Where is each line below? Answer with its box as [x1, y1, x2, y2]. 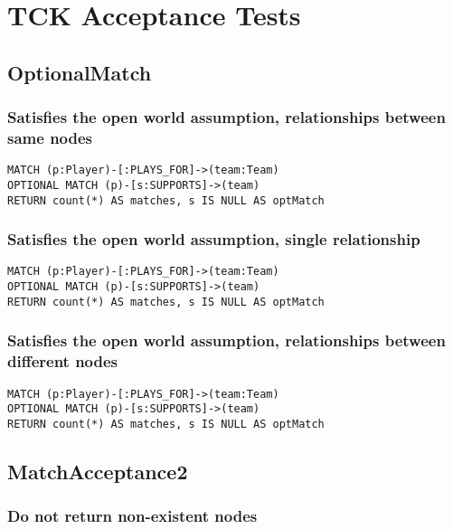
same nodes [7, 127, 93, 148]
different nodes [7, 350, 118, 373]
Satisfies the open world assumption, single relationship [7, 228, 420, 250]
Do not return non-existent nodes [7, 505, 258, 527]
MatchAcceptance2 [7, 457, 188, 485]
